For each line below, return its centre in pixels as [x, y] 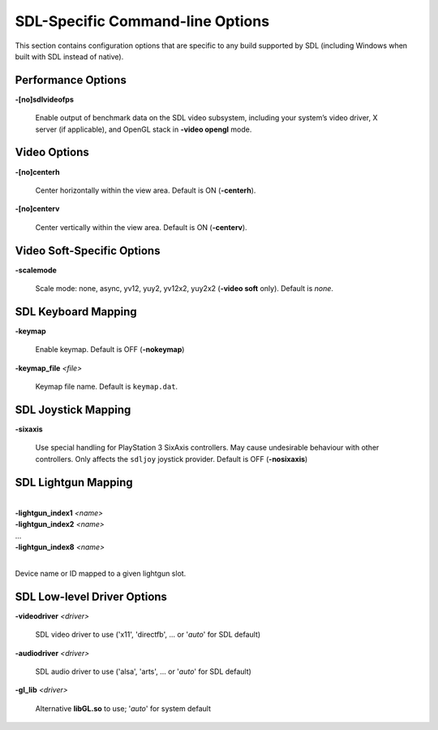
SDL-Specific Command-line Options [142, 21]
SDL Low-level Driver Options [91, 596]
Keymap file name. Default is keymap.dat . [107, 387]
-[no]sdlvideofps [45, 99]
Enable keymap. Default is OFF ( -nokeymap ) [110, 350]
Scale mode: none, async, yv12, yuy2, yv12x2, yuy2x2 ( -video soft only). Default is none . [185, 288]
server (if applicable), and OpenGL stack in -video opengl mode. [144, 129]
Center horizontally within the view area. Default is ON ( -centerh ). [146, 190]
